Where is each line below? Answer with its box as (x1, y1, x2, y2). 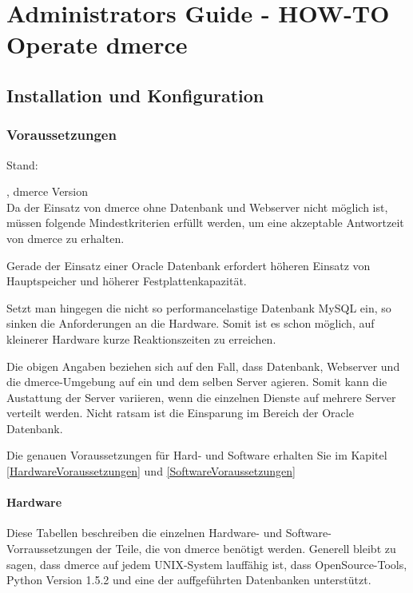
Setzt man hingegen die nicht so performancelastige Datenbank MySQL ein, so (6, 299, 391, 316)
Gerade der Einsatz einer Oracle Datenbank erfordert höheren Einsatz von (6, 257, 371, 273)
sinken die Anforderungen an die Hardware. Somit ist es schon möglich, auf (6, 315, 375, 332)
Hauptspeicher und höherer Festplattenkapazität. (6, 273, 247, 289)
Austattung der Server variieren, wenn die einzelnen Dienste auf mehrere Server (6, 388, 396, 405)
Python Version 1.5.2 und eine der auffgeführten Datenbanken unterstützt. (6, 571, 371, 588)
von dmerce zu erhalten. (6, 229, 125, 246)
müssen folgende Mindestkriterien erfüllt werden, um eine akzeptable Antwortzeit (6, 214, 404, 231)
